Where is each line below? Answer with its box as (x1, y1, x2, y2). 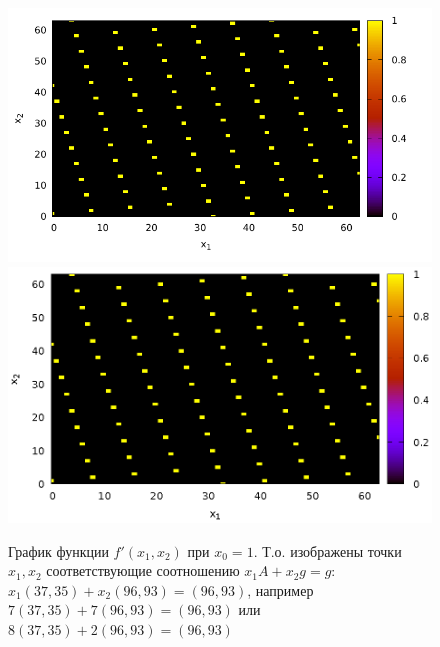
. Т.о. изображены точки (253, 540, 402, 561)
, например (247, 579, 314, 600)
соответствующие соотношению (46, 560, 240, 581)
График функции (8, 540, 109, 561)
